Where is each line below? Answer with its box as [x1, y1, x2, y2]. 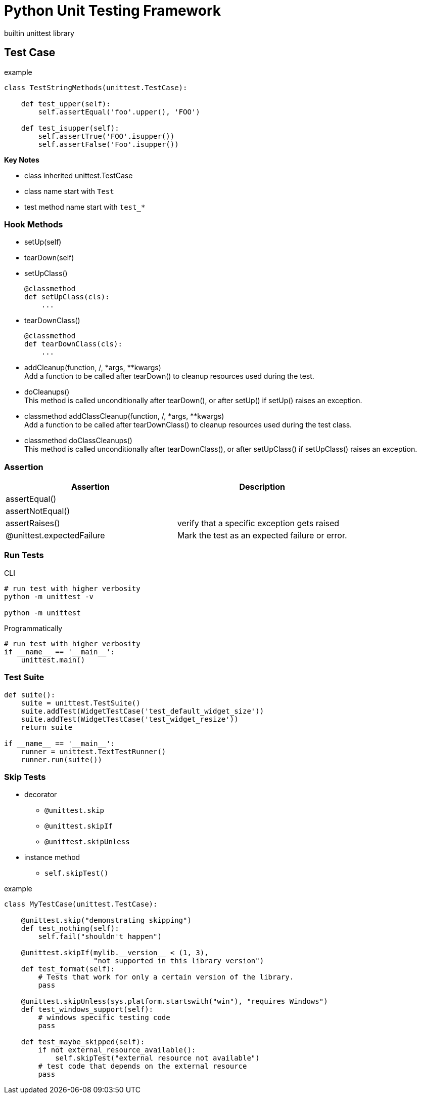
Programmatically [4, 623, 63, 633]
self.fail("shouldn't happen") [38, 932, 162, 941]
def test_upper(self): [21, 99, 111, 108]
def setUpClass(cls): [24, 293, 110, 301]
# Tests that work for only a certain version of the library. [38, 973, 294, 982]
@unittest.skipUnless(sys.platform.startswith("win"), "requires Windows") [21, 997, 328, 1006]
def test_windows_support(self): [21, 1005, 154, 1014]
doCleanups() [24, 387, 70, 397]
